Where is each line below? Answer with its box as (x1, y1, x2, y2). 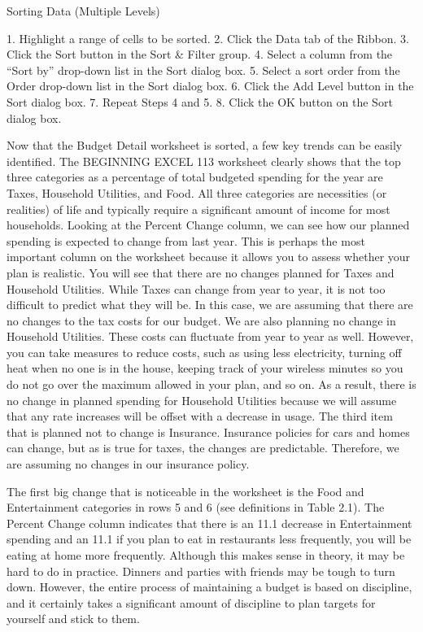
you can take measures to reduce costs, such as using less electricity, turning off (7, 343, 402, 360)
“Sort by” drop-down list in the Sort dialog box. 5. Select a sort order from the (7, 61, 400, 78)
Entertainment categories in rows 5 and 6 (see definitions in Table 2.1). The (7, 499, 385, 516)
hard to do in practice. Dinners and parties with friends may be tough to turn (7, 562, 395, 579)
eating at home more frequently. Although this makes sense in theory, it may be (7, 547, 405, 563)
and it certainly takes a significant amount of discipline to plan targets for (7, 594, 376, 611)
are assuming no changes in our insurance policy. (7, 455, 250, 473)
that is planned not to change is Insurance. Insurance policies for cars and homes (7, 423, 410, 440)
